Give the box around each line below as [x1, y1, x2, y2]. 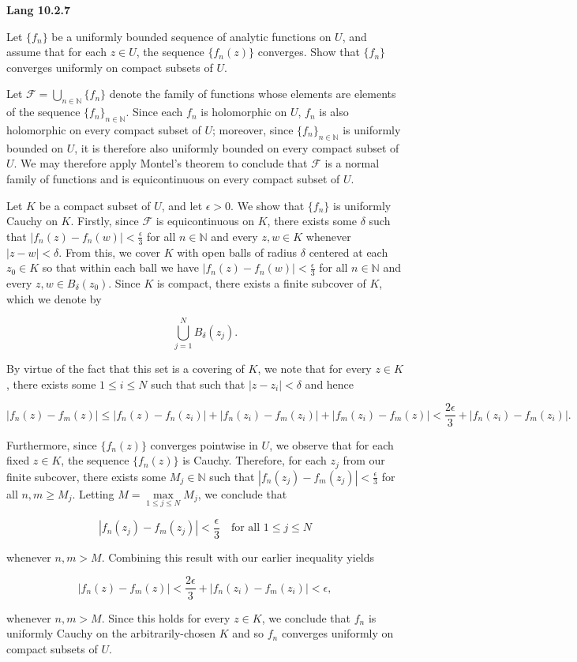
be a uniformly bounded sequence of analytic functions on [51, 28, 332, 44]
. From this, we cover [58, 243, 160, 260]
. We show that [230, 197, 305, 213]
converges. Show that [257, 43, 360, 60]
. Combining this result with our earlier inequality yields [101, 548, 375, 565]
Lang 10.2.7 [6, 2, 71, 17]
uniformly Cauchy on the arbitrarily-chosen [6, 625, 216, 641]
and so [232, 625, 264, 641]
